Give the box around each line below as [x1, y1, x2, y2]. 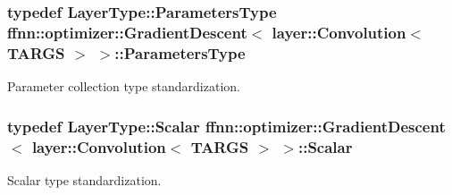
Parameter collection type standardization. [7, 77, 240, 96]
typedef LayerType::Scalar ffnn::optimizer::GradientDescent [7, 114, 446, 137]
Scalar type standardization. [7, 170, 162, 189]
